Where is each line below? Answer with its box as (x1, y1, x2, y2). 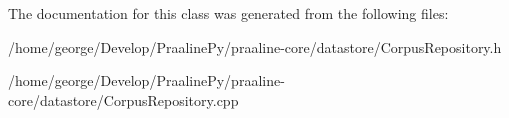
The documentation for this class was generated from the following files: (8, 3, 449, 23)
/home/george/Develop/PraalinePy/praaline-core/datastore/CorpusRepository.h (8, 36, 502, 57)
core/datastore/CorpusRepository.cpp (8, 89, 239, 110)
